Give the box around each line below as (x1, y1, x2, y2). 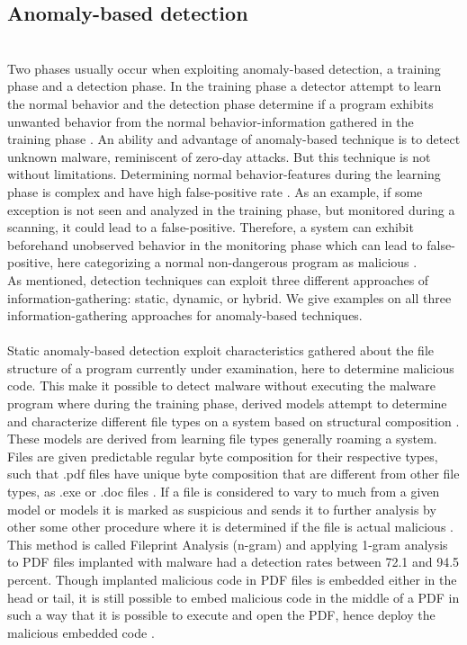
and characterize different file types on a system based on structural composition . (7, 411, 460, 430)
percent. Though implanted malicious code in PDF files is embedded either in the (7, 570, 457, 589)
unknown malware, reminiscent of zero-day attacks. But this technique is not (7, 147, 431, 166)
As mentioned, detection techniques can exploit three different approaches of (7, 270, 429, 289)
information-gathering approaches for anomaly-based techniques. (7, 306, 363, 325)
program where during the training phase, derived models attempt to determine (7, 394, 447, 413)
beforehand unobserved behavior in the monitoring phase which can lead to (7, 235, 423, 254)
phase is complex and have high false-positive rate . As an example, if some (7, 182, 423, 201)
